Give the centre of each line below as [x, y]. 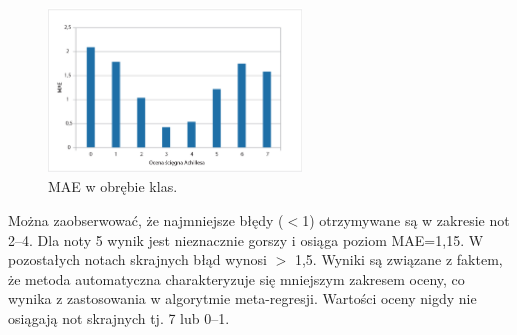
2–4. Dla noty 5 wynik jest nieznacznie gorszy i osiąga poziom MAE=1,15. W [246, 239]
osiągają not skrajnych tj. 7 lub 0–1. [119, 318]
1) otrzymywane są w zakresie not [406, 220]
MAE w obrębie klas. [113, 186]
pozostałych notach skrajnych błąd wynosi [137, 259]
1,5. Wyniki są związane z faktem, [398, 259]
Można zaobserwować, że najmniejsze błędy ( [146, 220]
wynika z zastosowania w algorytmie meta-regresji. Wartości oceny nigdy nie [242, 298]
